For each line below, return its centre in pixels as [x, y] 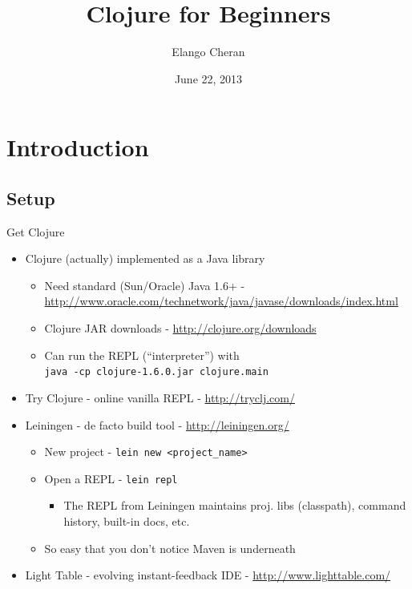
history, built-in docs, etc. [127, 521]
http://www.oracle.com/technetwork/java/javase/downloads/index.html [221, 301]
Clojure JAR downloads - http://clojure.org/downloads [180, 328]
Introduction [78, 147]
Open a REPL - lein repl [111, 478]
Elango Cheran [208, 52]
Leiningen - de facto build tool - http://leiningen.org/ [157, 424]
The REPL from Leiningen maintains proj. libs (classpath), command [235, 505]
